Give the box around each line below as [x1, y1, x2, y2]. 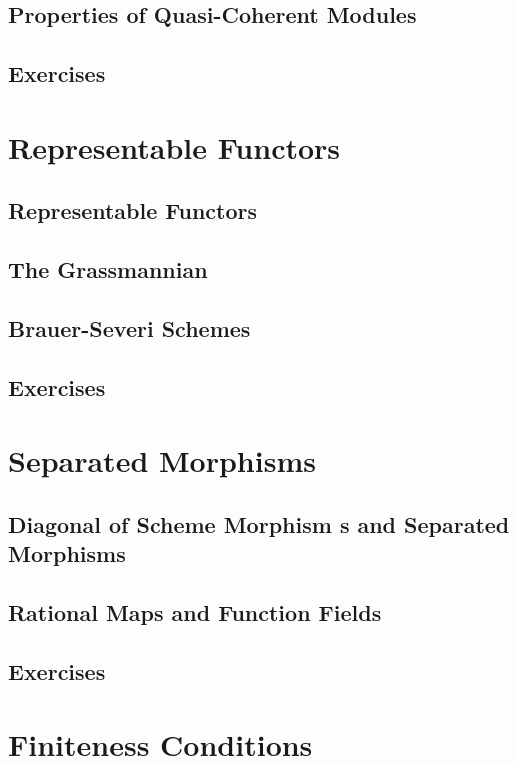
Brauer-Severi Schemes [8, 312, 251, 343]
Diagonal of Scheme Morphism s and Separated [8, 508, 510, 539]
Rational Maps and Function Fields [8, 597, 382, 627]
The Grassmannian [8, 254, 208, 285]
